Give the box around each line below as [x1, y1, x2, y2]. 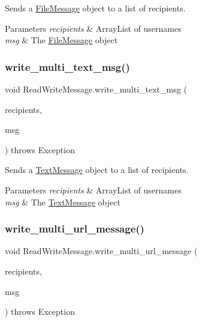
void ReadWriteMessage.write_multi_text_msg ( [5, 83, 187, 95]
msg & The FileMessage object [5, 34, 118, 46]
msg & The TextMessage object [5, 195, 120, 208]
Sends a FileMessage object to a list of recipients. [5, 2, 186, 14]
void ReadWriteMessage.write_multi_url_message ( [5, 245, 198, 257]
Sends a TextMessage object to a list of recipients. [5, 163, 189, 176]
